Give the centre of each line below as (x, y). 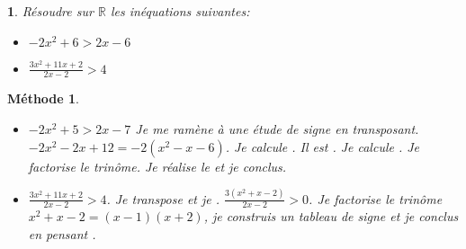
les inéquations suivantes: (180, 11)
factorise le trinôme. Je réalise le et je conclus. (157, 166)
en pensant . (62, 233)
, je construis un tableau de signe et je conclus (331, 216)
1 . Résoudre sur (50, 11)
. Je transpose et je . (163, 198)
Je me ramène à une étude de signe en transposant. (277, 129)
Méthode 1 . (44, 98)
